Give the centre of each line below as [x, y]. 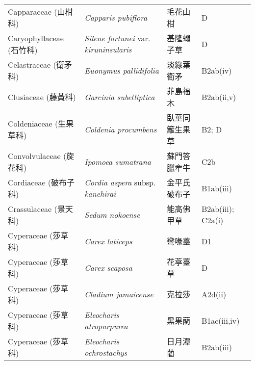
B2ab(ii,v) [219, 97]
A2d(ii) [214, 294]
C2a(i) [212, 220]
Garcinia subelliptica [120, 97]
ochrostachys [106, 352]
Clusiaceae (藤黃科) [42, 97]
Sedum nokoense [112, 214]
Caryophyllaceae [36, 38]
